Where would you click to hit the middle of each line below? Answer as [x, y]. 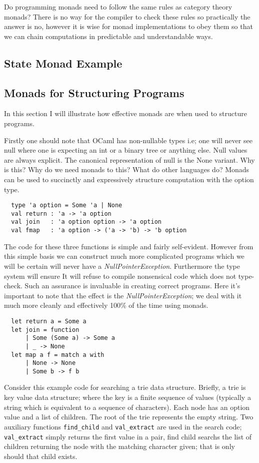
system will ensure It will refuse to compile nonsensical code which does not [120, 276]
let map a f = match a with [58, 355]
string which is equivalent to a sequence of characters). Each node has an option [127, 407]
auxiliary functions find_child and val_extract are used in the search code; [123, 426]
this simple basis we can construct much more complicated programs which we [124, 256]
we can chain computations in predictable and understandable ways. [108, 36]
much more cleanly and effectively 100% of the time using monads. [106, 305]
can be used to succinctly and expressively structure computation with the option [129, 179]
